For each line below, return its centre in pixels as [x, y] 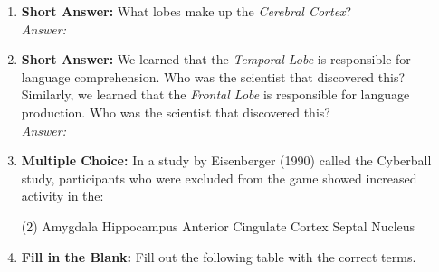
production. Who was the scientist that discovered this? [176, 112]
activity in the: [62, 196]
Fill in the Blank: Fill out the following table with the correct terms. [219, 256]
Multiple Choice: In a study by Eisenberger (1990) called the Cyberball [226, 160]
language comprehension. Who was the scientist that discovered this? [213, 76]
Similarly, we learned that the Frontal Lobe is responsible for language [215, 94]
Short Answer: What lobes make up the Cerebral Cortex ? [186, 11]
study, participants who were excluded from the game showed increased [219, 178]
